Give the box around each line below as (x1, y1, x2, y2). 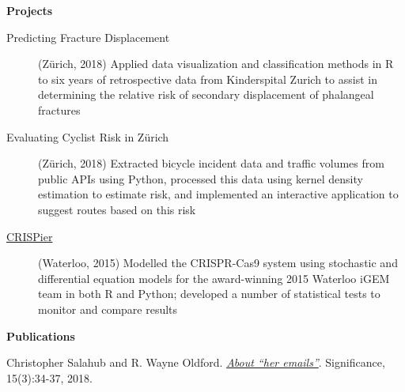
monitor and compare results (38, 300, 178, 317)
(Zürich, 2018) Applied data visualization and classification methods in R (38, 55, 394, 72)
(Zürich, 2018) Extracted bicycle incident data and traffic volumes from (38, 155, 384, 171)
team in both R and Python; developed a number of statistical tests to (38, 285, 380, 302)
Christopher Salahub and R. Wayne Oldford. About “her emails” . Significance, (6, 354, 385, 371)
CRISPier (6, 228, 53, 244)
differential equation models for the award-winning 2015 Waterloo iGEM (38, 269, 390, 286)
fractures (38, 101, 81, 118)
